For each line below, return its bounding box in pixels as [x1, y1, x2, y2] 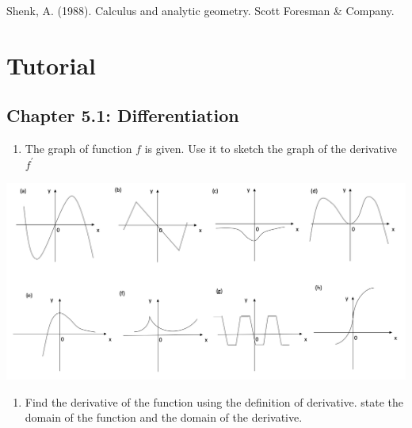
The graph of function [25, 140, 132, 157]
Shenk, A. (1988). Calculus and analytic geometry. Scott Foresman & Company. [6, 2, 395, 18]
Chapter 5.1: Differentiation [6, 103, 239, 128]
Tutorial [6, 48, 97, 81]
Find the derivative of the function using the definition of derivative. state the [25, 393, 404, 410]
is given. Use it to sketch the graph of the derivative [144, 140, 398, 157]
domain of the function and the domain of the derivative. [25, 409, 303, 426]
